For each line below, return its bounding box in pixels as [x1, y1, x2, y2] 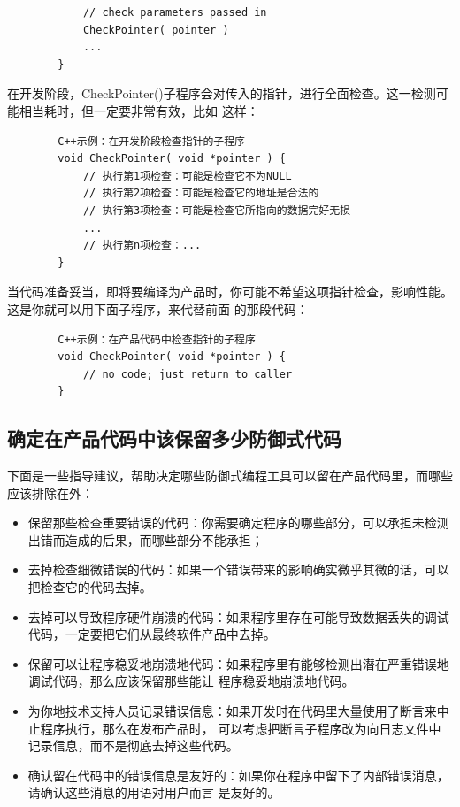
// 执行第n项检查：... [82, 239, 202, 252]
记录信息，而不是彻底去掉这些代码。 [27, 736, 239, 755]
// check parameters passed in [82, 6, 267, 19]
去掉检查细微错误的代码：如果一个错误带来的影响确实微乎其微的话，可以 [27, 560, 449, 579]
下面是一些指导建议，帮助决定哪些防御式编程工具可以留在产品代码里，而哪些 [7, 466, 453, 485]
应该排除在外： [7, 483, 94, 502]
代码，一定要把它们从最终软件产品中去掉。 [27, 625, 276, 643]
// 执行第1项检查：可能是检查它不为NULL [82, 169, 292, 182]
